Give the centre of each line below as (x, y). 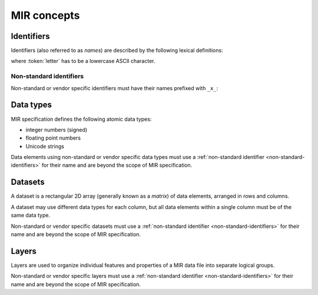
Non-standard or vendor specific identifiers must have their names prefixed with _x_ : (115, 88)
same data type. (30, 216)
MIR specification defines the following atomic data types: (81, 119)
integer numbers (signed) (57, 130)
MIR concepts (45, 15)
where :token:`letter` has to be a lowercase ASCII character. (83, 61)
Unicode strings (45, 146)
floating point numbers (53, 138)
